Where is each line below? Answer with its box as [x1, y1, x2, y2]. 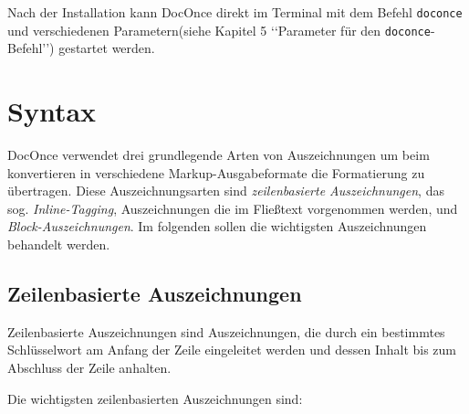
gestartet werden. [58, 38, 155, 58]
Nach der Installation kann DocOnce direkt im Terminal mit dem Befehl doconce [7, 3, 463, 21]
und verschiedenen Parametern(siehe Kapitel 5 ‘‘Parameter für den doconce [7, 20, 431, 39]
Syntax [7, 92, 97, 130]
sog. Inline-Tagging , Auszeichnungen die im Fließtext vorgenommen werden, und [7, 198, 458, 218]
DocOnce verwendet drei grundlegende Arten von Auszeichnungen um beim [7, 145, 430, 165]
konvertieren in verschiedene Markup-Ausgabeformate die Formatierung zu [7, 163, 425, 182]
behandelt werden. [7, 235, 110, 253]
